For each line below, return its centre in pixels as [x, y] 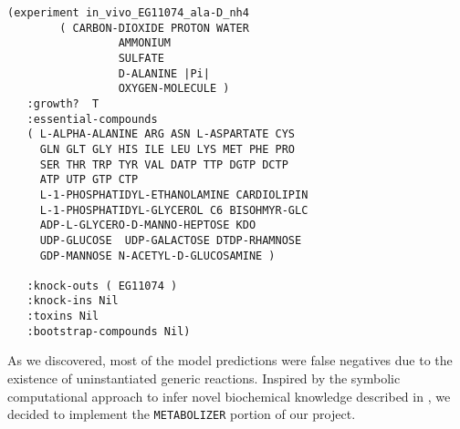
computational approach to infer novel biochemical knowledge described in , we [229, 396]
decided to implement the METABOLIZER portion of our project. [182, 414]
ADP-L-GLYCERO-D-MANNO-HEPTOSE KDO [148, 225]
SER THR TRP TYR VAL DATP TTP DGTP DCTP [164, 164]
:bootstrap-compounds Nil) [109, 331]
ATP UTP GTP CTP [89, 180]
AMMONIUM [144, 43]
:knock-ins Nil [73, 301]
